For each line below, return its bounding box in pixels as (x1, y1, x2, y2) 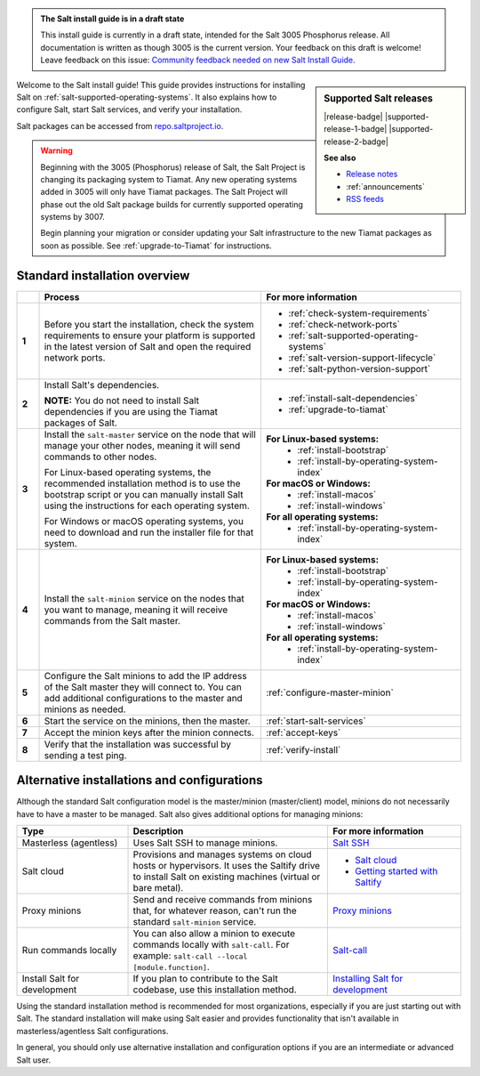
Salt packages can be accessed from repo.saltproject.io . (16, 120, 224, 131)
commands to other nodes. (44, 450, 157, 463)
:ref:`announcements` (346, 181, 426, 191)
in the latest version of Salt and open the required (44, 340, 252, 352)
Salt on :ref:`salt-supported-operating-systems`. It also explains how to (16, 92, 277, 102)
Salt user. (16, 1055, 52, 1065)
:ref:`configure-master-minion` (266, 686, 395, 699)
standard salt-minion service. (132, 916, 257, 928)
